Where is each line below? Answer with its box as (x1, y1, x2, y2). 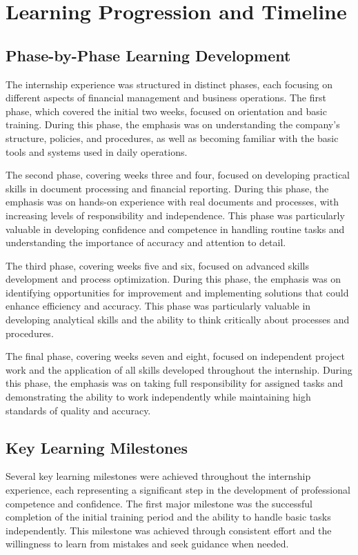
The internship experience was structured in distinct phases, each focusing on (6, 77, 332, 91)
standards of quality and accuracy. (6, 403, 151, 417)
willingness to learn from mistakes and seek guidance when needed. (6, 536, 289, 551)
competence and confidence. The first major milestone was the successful (6, 496, 312, 510)
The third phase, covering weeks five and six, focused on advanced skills (6, 258, 309, 272)
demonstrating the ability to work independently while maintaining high (6, 390, 311, 404)
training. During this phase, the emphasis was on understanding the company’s (6, 117, 340, 132)
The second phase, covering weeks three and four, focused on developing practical (6, 168, 350, 182)
